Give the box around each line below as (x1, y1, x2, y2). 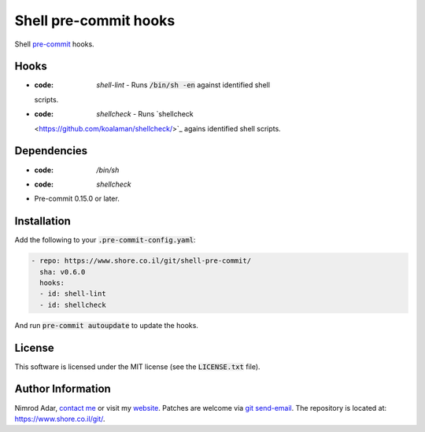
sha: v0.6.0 (39, 268, 86, 276)
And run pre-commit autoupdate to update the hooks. (14, 320, 198, 330)
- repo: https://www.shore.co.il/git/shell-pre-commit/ (31, 257, 252, 265)
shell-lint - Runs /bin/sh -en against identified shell (96, 80, 271, 90)
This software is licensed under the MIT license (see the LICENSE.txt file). (14, 362, 261, 371)
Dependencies (14, 144, 88, 157)
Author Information (14, 382, 112, 396)
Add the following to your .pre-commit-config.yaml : (14, 235, 196, 245)
